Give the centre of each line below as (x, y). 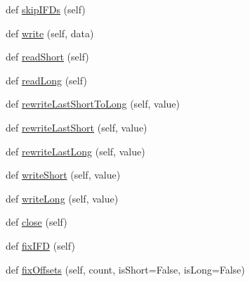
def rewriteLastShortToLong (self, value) (93, 104)
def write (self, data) (50, 33)
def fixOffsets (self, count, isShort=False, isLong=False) (125, 269)
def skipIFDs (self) (46, 9)
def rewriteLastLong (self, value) (75, 151)
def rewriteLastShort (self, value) (77, 127)
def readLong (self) (46, 80)
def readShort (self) (47, 57)
